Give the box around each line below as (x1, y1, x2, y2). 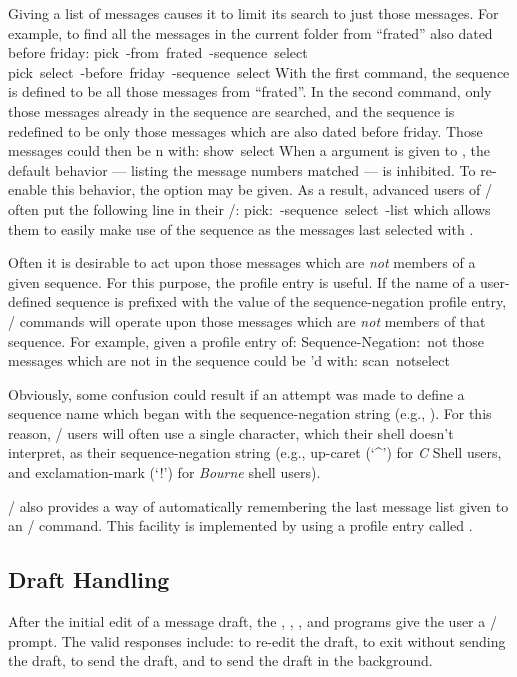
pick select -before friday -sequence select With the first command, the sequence (8, 61, 510, 82)
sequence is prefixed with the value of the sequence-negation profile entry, (56, 291, 507, 312)
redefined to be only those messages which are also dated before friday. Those (8, 120, 483, 141)
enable (8, 179, 47, 200)
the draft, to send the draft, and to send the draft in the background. (8, 650, 433, 671)
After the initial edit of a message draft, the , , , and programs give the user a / (8, 611, 497, 632)
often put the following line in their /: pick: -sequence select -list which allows (8, 198, 491, 219)
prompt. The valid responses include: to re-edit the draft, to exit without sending (8, 630, 506, 651)
